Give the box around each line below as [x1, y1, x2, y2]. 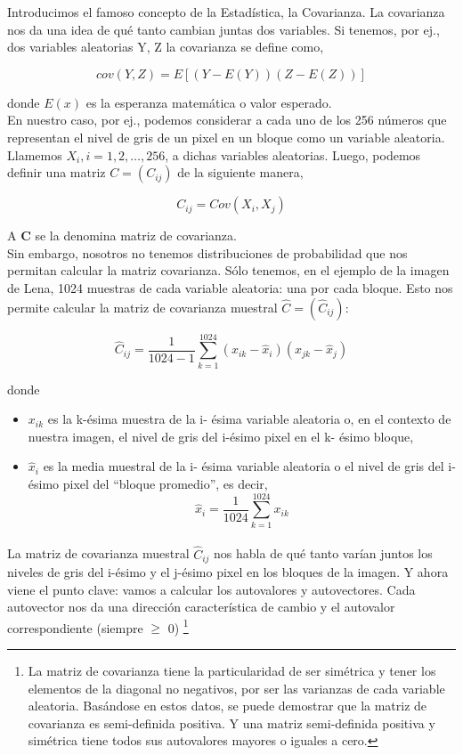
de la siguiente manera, [177, 163, 304, 182]
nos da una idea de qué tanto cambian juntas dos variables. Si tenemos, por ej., [7, 20, 440, 38]
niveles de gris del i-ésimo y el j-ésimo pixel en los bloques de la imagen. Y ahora [7, 563, 449, 581]
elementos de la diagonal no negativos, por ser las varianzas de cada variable [28, 678, 445, 697]
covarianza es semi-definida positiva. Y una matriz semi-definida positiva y [28, 713, 435, 732]
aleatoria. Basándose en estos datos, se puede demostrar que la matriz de [28, 696, 427, 715]
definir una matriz [7, 163, 106, 182]
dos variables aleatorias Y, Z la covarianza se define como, [7, 37, 324, 56]
